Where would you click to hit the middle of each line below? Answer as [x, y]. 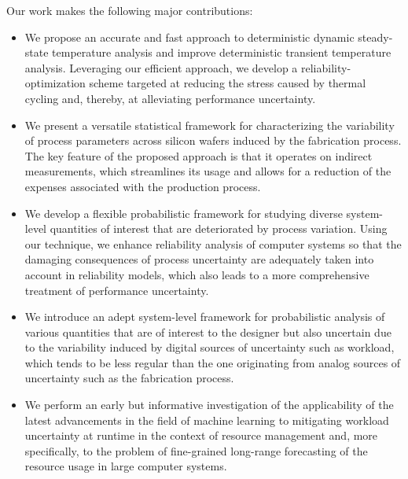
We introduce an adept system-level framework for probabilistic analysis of [205, 317]
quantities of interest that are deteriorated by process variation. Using [219, 228]
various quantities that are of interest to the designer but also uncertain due [208, 332]
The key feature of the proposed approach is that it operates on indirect [198, 155]
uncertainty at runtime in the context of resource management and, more [201, 435]
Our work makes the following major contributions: [130, 10]
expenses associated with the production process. [143, 186]
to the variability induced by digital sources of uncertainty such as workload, [210, 347]
